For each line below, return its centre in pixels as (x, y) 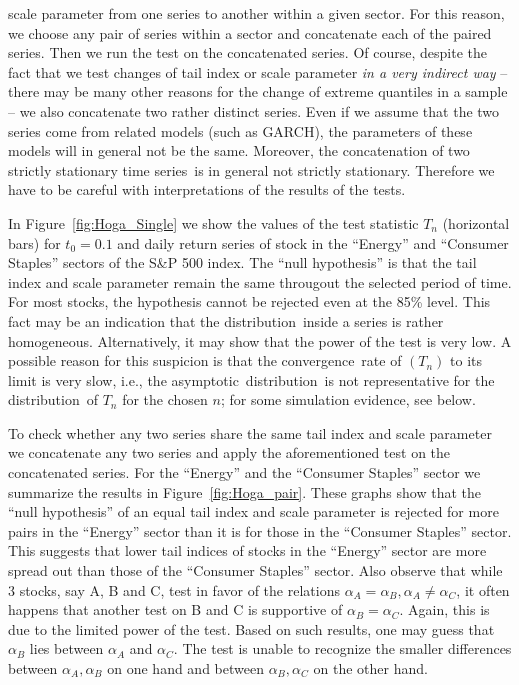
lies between (66, 648)
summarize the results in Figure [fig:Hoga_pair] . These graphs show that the (244, 491)
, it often (483, 589)
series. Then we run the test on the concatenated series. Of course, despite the (247, 52)
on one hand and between (185, 668)
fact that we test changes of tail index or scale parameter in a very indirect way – (258, 71)
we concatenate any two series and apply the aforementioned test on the (229, 452)
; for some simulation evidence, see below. (348, 399)
